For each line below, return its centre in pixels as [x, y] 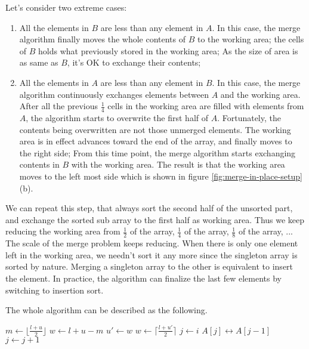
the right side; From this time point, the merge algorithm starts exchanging [157, 152]
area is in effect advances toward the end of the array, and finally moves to [156, 141]
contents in [39, 164]
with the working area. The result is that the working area [178, 164]
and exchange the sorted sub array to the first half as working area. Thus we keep [155, 219]
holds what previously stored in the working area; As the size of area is [168, 50]
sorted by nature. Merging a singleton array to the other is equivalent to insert [149, 266]
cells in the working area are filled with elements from [206, 106]
